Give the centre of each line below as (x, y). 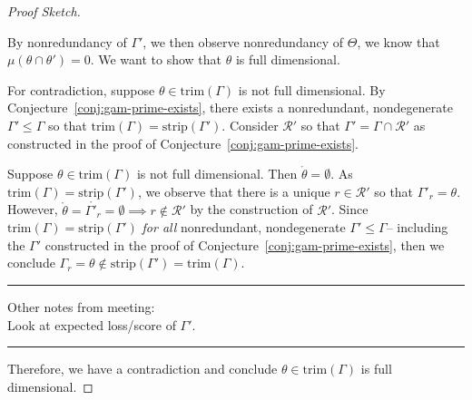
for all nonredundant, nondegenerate (244, 227)
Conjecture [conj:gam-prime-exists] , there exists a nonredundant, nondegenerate (230, 107)
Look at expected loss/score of (92, 324)
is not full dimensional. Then (217, 174)
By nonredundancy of (67, 41)
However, (33, 209)
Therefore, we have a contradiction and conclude (143, 369)
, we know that (398, 41)
